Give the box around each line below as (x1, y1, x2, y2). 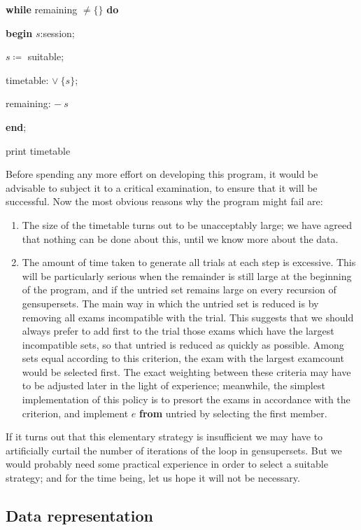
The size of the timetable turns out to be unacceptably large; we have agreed (22, 217, 352, 232)
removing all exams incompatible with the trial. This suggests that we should (22, 309, 354, 324)
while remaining (6, 2, 78, 16)
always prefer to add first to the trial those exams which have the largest (22, 323, 334, 338)
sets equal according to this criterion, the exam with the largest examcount (22, 351, 344, 365)
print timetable (6, 143, 71, 158)
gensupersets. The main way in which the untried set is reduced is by (22, 295, 319, 310)
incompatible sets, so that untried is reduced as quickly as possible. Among (22, 337, 344, 351)
